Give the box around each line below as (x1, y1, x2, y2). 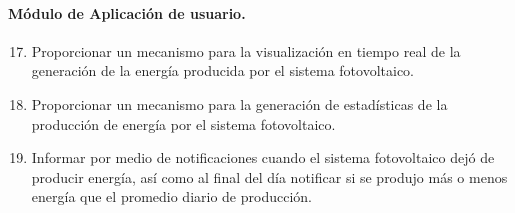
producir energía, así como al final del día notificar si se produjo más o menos (31, 166, 508, 187)
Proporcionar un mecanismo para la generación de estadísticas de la (31, 93, 448, 114)
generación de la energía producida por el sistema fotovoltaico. (31, 60, 414, 81)
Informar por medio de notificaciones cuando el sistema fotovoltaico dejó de (31, 147, 495, 168)
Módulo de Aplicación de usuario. (8, 2, 246, 23)
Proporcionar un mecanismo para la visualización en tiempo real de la (31, 40, 461, 61)
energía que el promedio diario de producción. (31, 186, 312, 207)
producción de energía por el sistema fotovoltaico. (31, 113, 336, 134)
